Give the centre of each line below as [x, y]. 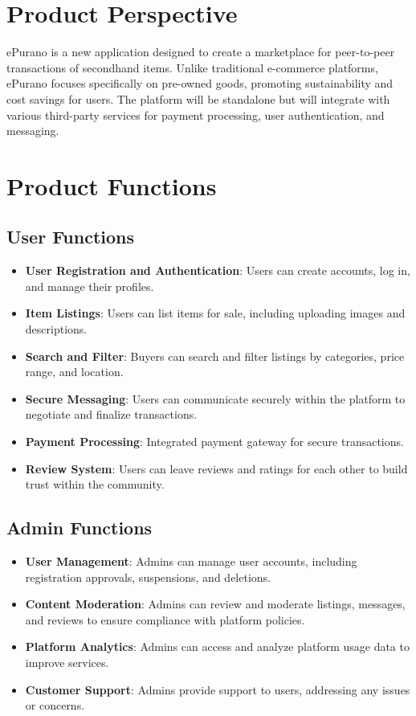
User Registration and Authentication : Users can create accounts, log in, [218, 270]
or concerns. [55, 705]
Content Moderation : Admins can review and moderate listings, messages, [215, 604]
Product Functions [112, 185]
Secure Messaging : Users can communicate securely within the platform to [215, 398]
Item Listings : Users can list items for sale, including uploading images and [215, 313]
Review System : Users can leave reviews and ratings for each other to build [216, 468]
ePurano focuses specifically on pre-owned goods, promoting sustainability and [200, 83]
